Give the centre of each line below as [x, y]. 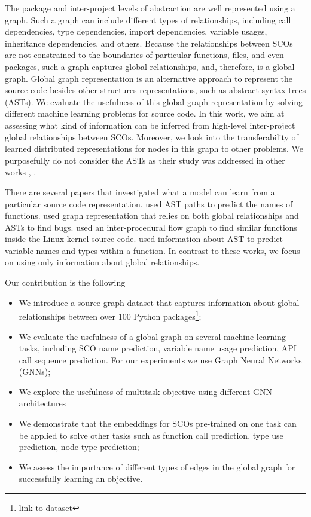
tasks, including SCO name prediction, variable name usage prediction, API [158, 348]
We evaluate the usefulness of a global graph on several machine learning [152, 336]
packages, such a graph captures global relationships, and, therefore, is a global [150, 66]
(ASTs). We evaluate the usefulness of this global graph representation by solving [154, 101]
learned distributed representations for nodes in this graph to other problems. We [154, 149]
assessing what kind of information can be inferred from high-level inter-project [150, 125]
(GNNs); [35, 371]
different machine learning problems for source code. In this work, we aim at [145, 113]
